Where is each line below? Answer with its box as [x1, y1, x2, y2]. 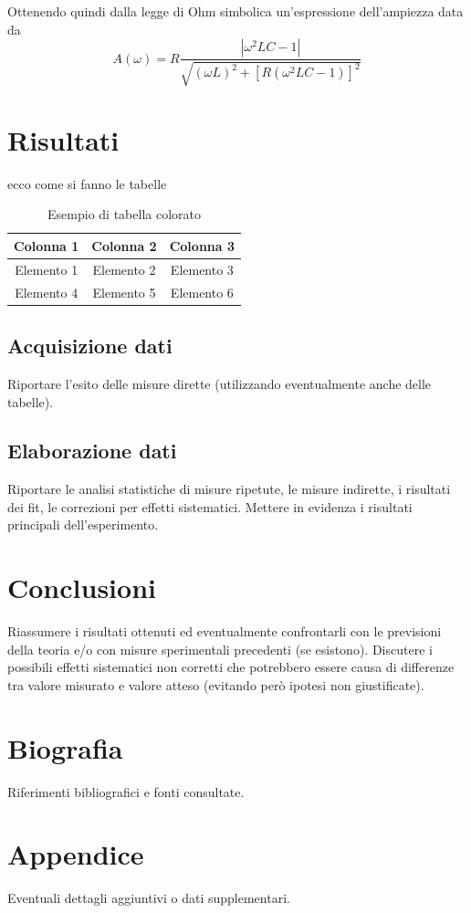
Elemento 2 [92, 259, 156, 278]
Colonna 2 [91, 236, 157, 255]
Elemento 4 [15, 282, 78, 301]
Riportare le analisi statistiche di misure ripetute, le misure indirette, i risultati [7, 479, 451, 498]
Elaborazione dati [7, 436, 177, 465]
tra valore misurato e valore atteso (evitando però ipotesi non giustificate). [7, 675, 424, 694]
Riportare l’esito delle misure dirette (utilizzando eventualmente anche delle [7, 373, 432, 393]
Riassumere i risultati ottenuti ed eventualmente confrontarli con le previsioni [7, 622, 442, 641]
